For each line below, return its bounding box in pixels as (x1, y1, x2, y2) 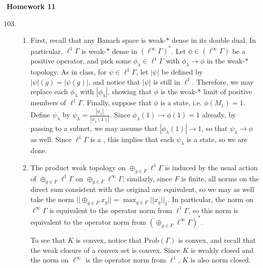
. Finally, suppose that (82, 97, 152, 108)
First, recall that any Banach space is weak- (30, 35, 166, 45)
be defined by (161, 66, 203, 77)
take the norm (30, 194, 74, 205)
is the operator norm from (85, 254, 166, 265)
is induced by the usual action (165, 162, 258, 172)
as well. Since (30, 134, 72, 145)
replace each (30, 86, 68, 97)
